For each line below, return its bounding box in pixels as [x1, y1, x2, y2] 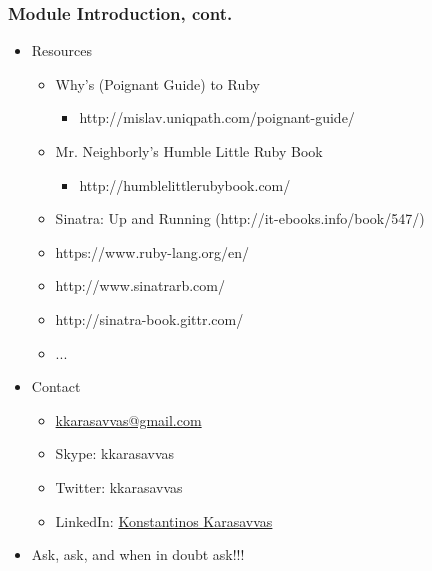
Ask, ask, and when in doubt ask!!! [31, 544, 245, 565]
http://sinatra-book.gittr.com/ [55, 308, 244, 329]
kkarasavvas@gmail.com [55, 409, 202, 430]
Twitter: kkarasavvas [55, 476, 183, 497]
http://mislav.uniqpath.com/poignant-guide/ [79, 107, 355, 128]
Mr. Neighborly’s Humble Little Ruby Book [55, 141, 323, 161]
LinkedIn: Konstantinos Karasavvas [55, 510, 273, 531]
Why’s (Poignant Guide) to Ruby [55, 73, 260, 94]
